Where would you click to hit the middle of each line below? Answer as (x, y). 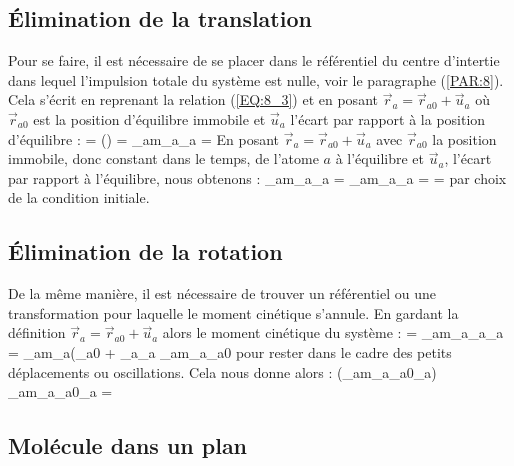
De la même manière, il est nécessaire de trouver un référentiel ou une (222, 293)
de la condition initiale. (79, 197)
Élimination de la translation (160, 18)
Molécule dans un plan (128, 445)
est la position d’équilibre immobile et (149, 118)
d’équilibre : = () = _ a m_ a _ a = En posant (144, 138)
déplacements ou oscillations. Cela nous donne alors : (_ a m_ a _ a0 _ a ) (222, 371)
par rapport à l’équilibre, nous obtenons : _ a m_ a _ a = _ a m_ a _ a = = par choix (257, 177)
